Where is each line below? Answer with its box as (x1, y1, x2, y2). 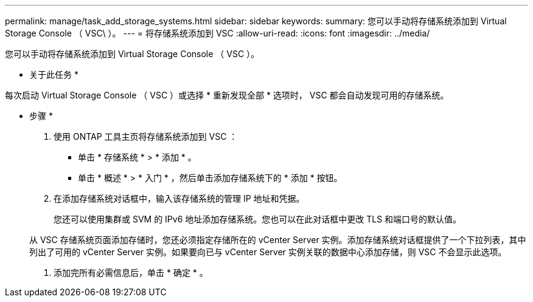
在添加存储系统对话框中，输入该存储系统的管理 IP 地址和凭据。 (54, 193, 305, 204)
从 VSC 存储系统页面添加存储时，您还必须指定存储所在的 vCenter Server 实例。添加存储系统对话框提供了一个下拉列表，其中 (29, 235, 526, 245)
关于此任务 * (29, 69, 78, 80)
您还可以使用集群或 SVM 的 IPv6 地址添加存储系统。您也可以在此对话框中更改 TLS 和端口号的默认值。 (54, 214, 462, 224)
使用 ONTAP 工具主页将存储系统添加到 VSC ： (54, 131, 238, 142)
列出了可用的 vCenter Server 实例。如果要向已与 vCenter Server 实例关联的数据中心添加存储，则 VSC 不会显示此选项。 (29, 247, 507, 257)
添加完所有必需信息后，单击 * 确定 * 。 (54, 267, 208, 278)
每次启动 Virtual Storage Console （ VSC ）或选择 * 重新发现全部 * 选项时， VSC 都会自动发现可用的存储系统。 (5, 90, 449, 100)
